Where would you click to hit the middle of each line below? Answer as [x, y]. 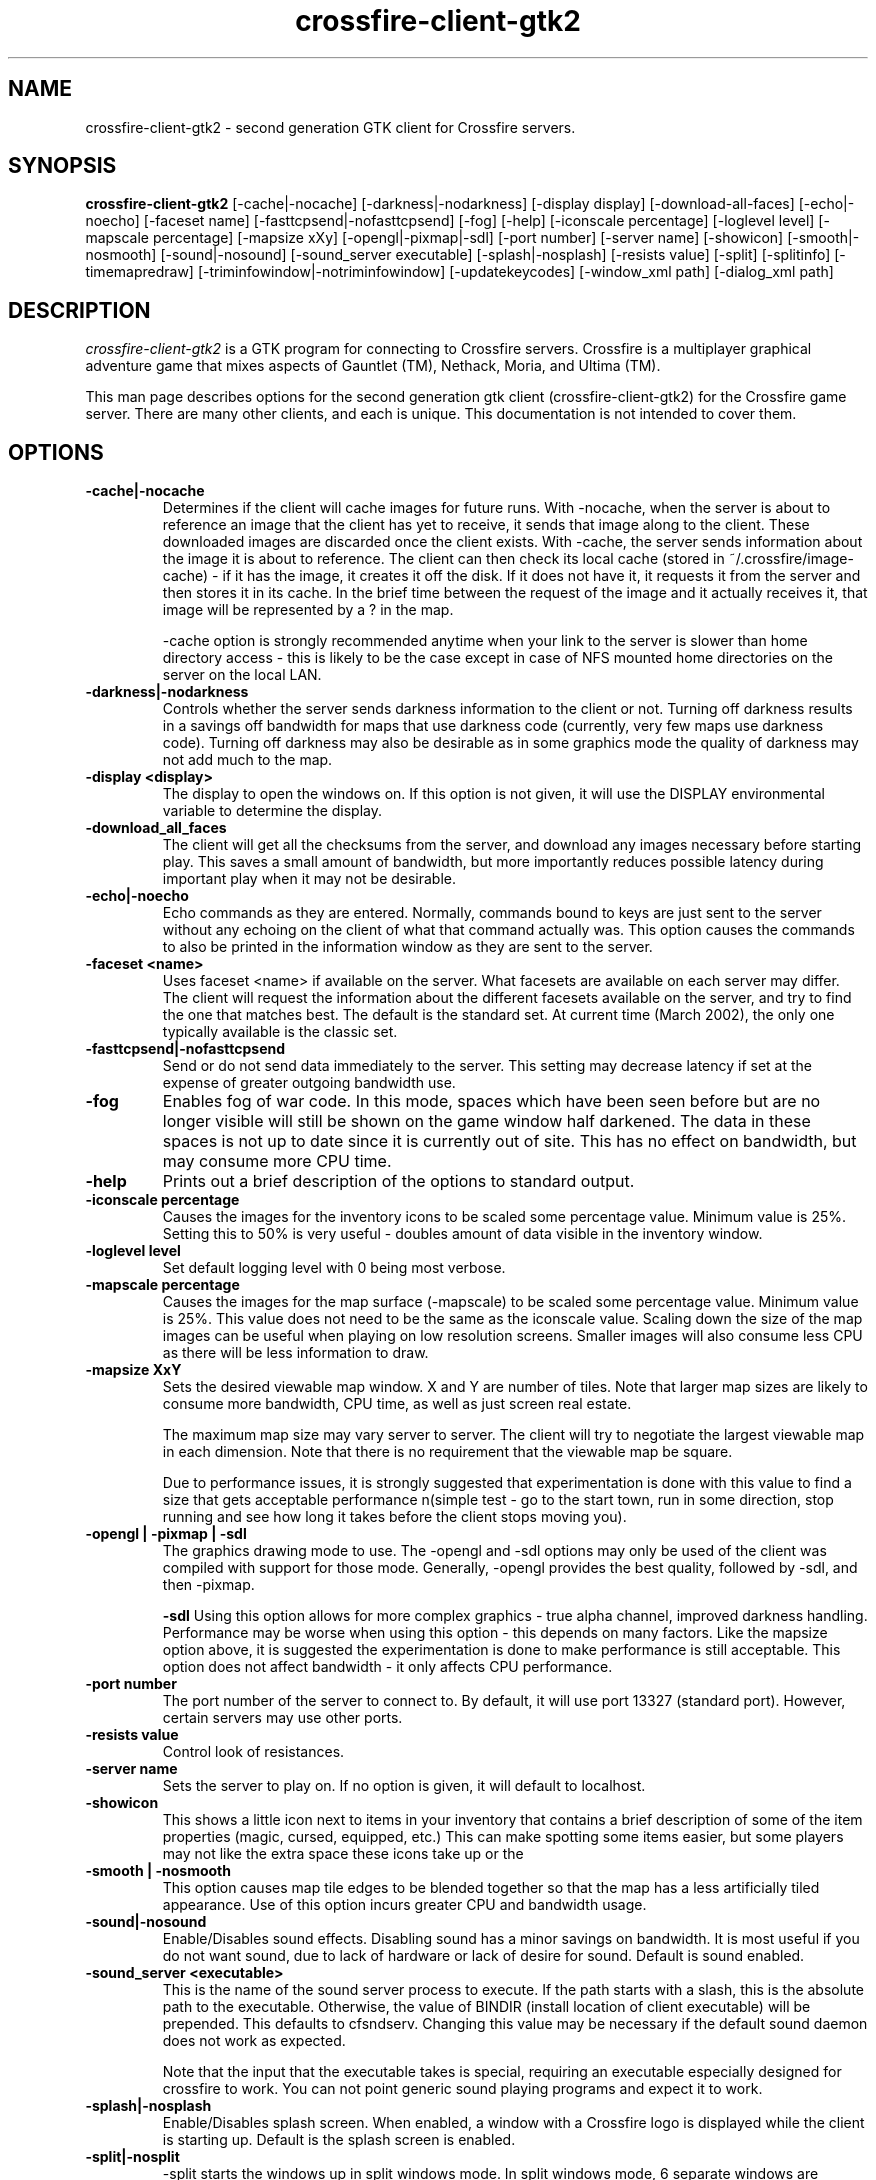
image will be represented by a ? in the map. [308, 610]
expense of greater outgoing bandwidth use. [309, 1083]
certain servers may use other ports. [282, 1718]
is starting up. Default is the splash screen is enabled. [339, 2140]
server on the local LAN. [242, 675]
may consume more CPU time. [277, 1161]
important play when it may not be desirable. [309, 879]
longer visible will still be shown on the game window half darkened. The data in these [486, 1121]
